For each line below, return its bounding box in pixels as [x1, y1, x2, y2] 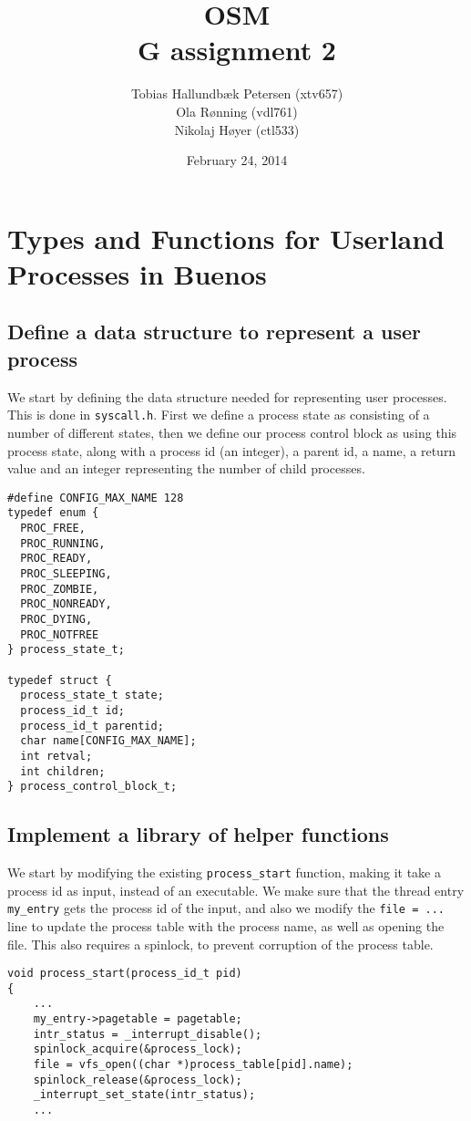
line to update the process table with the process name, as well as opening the [7, 916, 445, 935]
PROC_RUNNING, [20, 536, 106, 550]
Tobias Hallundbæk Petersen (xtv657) [130, 84, 343, 103]
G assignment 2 [138, 31, 336, 68]
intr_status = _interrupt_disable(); [33, 1027, 262, 1041]
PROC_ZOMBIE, [20, 582, 99, 596]
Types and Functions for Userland [7, 219, 445, 256]
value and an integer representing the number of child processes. [7, 459, 365, 478]
